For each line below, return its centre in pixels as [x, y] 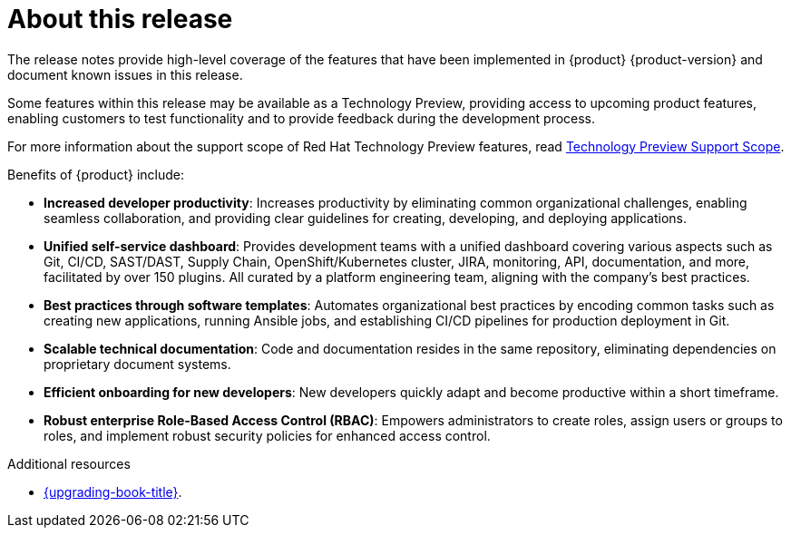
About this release [120, 19]
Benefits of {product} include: [96, 174]
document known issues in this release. [125, 74]
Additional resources [69, 463]
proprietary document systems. [137, 364]
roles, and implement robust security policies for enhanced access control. [267, 435]
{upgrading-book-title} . [113, 491]
